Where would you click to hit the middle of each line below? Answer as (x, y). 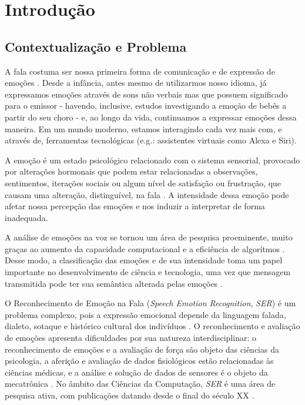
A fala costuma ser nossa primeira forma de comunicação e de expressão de (140, 71)
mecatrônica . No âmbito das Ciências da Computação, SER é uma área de (140, 384)
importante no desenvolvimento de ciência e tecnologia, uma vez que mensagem (148, 272)
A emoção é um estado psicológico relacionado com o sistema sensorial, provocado (152, 160)
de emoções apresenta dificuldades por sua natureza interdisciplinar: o (130, 338)
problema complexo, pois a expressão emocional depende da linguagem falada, (145, 314)
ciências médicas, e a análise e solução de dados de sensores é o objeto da (136, 372)
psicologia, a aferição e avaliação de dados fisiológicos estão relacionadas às (139, 361)
